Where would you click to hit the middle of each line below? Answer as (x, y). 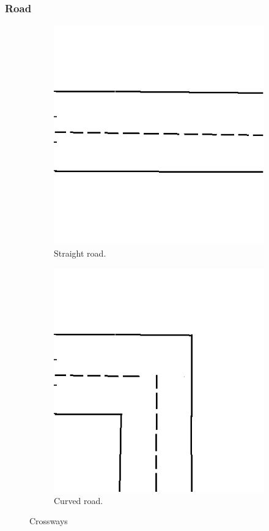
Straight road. (80, 253)
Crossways (49, 521)
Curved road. (79, 500)
